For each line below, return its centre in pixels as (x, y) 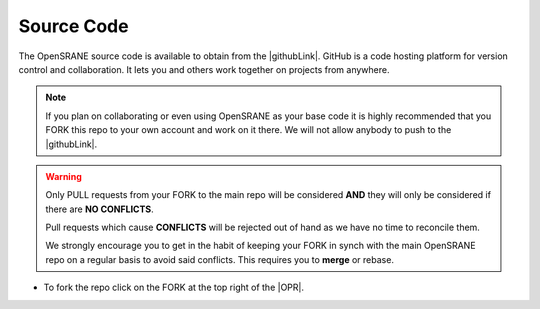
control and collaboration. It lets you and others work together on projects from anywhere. (204, 69)
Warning (63, 176)
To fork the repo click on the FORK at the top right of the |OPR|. (174, 287)
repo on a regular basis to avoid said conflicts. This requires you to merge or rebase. (220, 259)
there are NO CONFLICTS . (99, 209)
